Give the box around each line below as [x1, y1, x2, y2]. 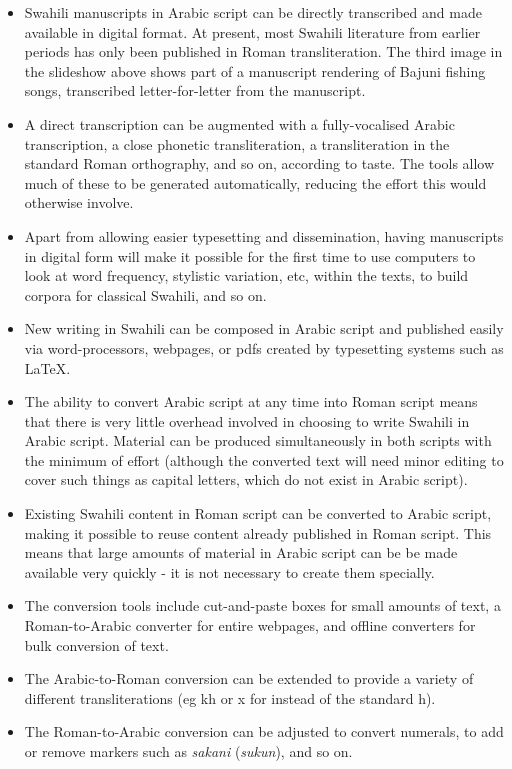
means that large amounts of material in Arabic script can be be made [24, 542, 458, 563]
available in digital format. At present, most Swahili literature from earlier [24, 21, 481, 42]
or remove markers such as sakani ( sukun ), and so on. [24, 741, 353, 761]
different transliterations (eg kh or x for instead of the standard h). [24, 687, 436, 708]
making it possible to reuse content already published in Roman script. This [24, 522, 492, 543]
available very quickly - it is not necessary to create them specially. [24, 561, 435, 582]
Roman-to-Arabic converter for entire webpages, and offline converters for [24, 615, 476, 636]
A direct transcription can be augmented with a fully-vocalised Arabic [24, 113, 455, 134]
